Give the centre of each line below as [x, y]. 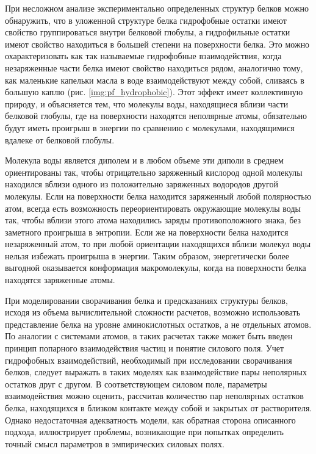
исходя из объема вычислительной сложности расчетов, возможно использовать [153, 312]
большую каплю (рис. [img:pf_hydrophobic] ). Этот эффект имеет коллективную [154, 92]
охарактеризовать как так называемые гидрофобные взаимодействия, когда [143, 56]
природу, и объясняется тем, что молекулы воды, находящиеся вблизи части [147, 103]
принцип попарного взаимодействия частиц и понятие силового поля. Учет [145, 348]
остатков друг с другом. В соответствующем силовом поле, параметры [136, 384]
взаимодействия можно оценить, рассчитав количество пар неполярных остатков [154, 396]
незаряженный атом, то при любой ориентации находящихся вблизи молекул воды [158, 244]
